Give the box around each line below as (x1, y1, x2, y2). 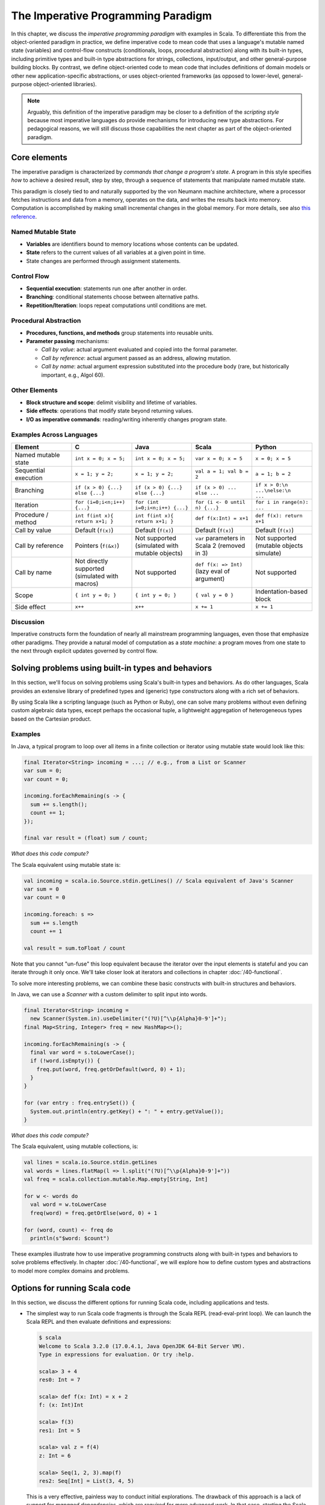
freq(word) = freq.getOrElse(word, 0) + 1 (30, 1209, 158, 1216)
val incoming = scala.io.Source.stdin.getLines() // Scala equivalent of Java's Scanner (23, 877, 294, 884)
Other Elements (11, 386, 58, 394)
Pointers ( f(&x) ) (75, 541, 120, 550)
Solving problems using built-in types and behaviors (11, 663, 212, 674)
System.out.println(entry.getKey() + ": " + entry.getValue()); (30, 1108, 224, 1115)
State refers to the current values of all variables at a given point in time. (26, 249, 206, 256)
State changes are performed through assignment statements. (26, 257, 181, 264)
